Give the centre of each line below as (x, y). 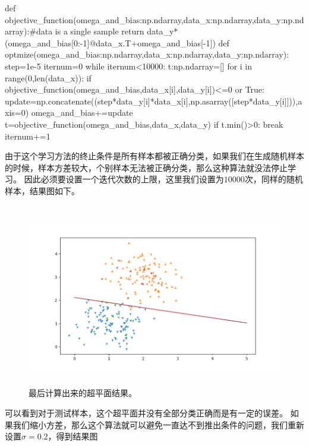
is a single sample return (100, 31)
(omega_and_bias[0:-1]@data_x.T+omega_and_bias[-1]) (110, 42)
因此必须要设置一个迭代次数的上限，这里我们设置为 (124, 179)
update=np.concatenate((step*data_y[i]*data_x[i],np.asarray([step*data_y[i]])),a (154, 101)
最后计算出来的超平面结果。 (83, 393)
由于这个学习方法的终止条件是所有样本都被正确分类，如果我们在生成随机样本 (154, 156)
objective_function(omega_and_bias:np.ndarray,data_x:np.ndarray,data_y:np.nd (154, 19)
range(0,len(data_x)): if (48, 78)
